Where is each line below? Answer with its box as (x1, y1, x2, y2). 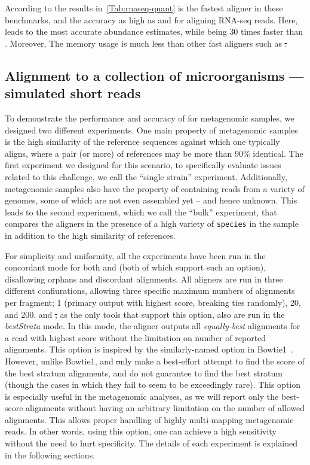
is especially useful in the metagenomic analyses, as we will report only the (5, 390, 279, 402)
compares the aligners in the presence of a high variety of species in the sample (5, 217, 299, 230)
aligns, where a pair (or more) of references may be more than (5, 147, 232, 159)
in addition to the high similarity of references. (5, 229, 176, 241)
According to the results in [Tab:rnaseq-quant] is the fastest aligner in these (5, 2, 283, 14)
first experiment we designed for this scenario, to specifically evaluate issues (5, 159, 281, 171)
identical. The (253, 147, 303, 159)
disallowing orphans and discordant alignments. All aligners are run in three (5, 272, 283, 285)
